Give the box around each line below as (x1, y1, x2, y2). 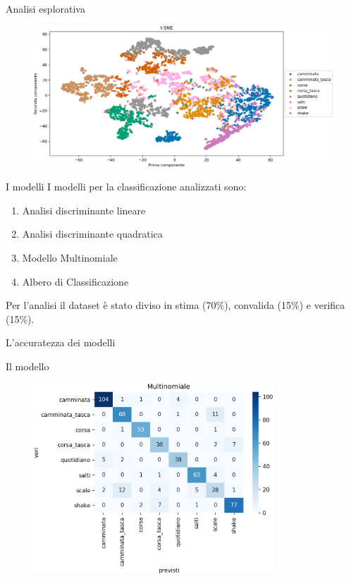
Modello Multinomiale (22, 250, 118, 264)
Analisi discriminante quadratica (22, 226, 163, 241)
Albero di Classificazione (22, 274, 129, 288)
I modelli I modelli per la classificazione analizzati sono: (6, 179, 247, 194)
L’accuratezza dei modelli (6, 335, 116, 350)
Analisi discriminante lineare (22, 202, 146, 217)
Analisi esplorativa (6, 1, 85, 16)
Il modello (6, 358, 49, 373)
